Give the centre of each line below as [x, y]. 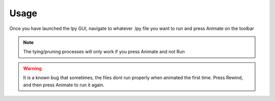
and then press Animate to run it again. [64, 85]
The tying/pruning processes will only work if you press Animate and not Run [104, 52]
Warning [32, 68]
